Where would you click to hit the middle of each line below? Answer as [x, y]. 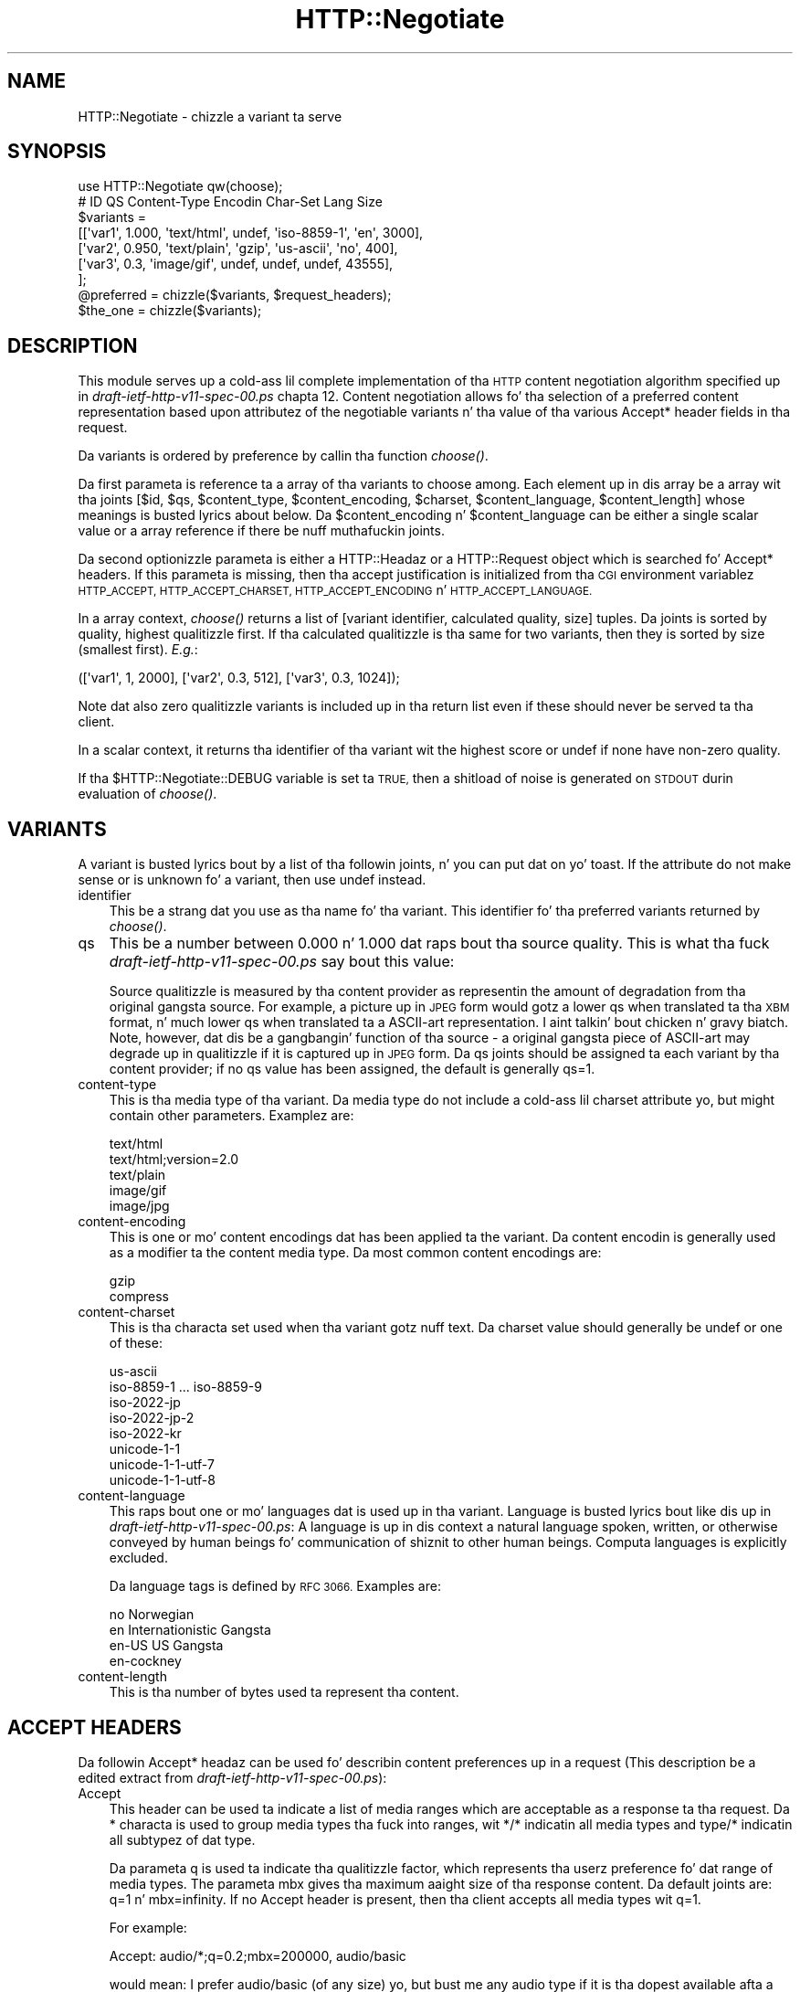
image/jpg [139, 1206]
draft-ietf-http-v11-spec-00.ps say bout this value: [282, 962]
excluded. [138, 1558]
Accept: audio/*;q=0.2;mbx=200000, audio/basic [258, 1955]
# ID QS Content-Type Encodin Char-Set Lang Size [230, 202]
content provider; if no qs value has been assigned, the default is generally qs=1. [352, 1069]
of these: [136, 1343]
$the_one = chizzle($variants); [170, 311]
